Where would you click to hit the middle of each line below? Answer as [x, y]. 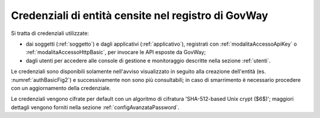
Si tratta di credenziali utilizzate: [50, 33]
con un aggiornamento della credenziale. [61, 88]
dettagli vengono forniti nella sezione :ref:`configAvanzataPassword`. [95, 107]
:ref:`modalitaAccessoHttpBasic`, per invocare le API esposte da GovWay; [116, 52]
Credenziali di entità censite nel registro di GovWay [140, 15]
